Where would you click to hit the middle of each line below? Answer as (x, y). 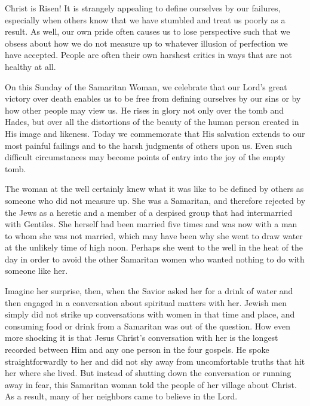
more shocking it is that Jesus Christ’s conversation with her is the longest (142, 338)
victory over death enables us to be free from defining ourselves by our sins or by (153, 98)
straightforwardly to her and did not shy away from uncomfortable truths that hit (155, 361)
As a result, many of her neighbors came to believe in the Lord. (121, 396)
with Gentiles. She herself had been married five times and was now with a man (151, 224)
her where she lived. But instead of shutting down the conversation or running (148, 373)
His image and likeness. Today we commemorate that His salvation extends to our (155, 133)
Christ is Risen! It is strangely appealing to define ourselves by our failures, (143, 8)
